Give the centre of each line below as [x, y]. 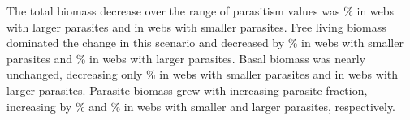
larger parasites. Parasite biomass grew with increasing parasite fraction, [187, 90]
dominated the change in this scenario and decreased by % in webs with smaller [205, 43]
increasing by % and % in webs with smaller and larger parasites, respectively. [201, 106]
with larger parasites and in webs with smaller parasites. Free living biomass [196, 26]
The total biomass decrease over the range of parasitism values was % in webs [201, 11]
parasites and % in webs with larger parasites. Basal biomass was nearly [186, 58]
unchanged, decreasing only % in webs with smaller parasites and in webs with [203, 74]
